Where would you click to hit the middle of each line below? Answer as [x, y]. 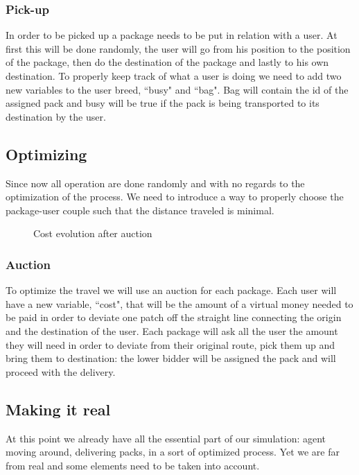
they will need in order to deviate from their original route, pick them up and [170, 344]
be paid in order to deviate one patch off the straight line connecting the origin [174, 317]
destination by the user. [56, 116]
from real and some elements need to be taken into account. [133, 465]
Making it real [58, 409]
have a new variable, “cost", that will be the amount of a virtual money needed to [179, 303]
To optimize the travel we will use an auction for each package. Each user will [171, 290]
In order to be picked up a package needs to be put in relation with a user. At [172, 35]
